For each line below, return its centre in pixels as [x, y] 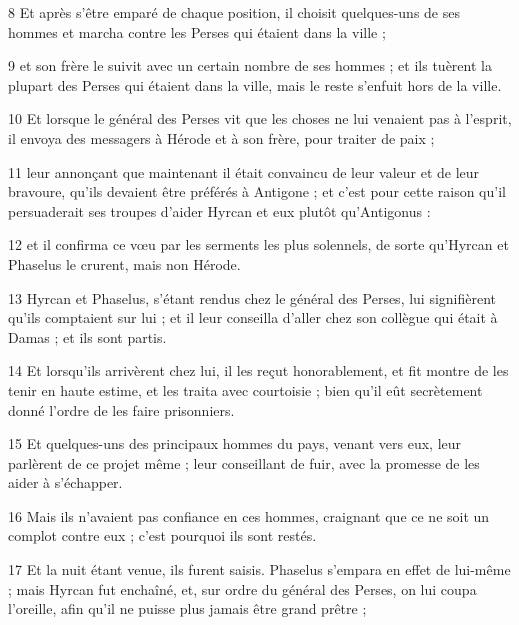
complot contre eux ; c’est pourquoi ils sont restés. [162, 535]
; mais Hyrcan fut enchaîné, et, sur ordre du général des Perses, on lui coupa [242, 588]
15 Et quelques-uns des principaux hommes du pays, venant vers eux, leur [235, 443]
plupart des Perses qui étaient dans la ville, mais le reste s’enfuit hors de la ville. [255, 84]
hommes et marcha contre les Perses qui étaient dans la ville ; [197, 31]
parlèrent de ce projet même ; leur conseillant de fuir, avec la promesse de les [244, 462]
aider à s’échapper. [65, 482]
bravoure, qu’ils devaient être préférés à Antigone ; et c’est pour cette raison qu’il [257, 191]
